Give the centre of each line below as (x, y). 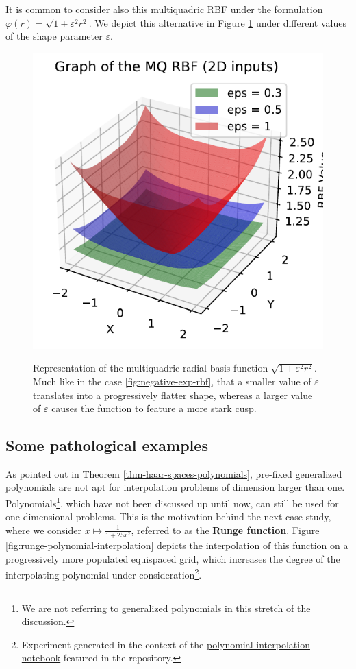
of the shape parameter (54, 36)
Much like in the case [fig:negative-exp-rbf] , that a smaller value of (172, 381)
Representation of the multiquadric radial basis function (151, 368)
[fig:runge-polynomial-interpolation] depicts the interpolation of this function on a (177, 545)
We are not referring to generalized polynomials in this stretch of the (166, 608)
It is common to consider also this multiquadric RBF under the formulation (164, 9)
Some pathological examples (107, 445)
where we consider (43, 530)
